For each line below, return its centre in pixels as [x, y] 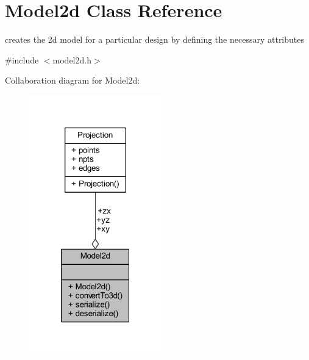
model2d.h [72, 59]
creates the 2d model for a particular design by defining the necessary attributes [155, 39]
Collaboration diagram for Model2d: [73, 80]
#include [22, 59]
